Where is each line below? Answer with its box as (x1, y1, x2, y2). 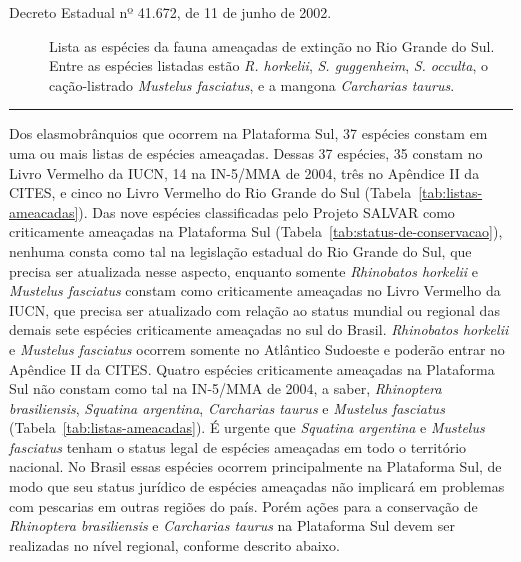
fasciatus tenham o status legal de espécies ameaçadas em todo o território (9, 436, 467, 457)
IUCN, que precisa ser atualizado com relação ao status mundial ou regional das (9, 299, 500, 320)
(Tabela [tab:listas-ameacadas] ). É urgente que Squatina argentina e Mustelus (9, 417, 485, 438)
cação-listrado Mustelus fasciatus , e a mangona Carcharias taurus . (49, 74, 455, 95)
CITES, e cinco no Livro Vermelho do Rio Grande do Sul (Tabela (9, 182, 412, 203)
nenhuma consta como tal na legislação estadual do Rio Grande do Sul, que (9, 240, 472, 261)
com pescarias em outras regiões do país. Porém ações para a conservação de (9, 495, 478, 516)
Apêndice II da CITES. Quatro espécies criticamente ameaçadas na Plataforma (9, 358, 495, 379)
